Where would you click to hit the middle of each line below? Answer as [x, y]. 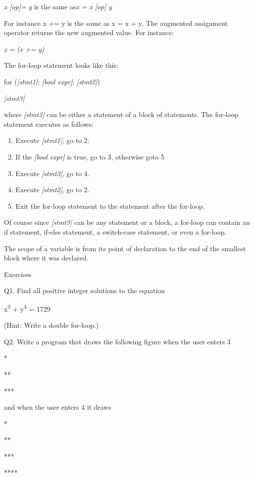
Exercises [18, 274]
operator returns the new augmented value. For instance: [89, 32]
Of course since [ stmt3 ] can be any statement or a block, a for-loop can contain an [127, 222]
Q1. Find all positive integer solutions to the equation [85, 290]
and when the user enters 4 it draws [58, 407]
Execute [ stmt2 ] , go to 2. [52, 189]
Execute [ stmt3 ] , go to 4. [52, 173]
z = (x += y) [24, 49]
